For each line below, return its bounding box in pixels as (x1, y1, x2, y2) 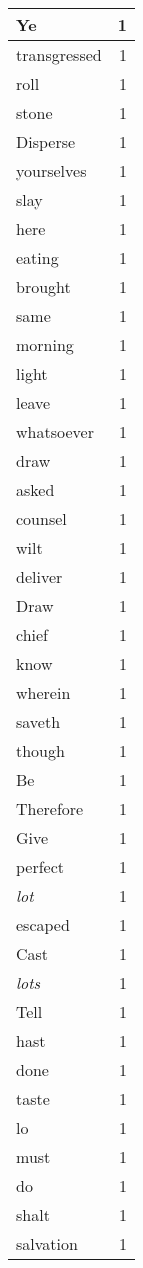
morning (16, 333, 74, 356)
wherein (16, 681, 71, 704)
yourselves (16, 159, 87, 182)
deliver (16, 565, 63, 588)
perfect (16, 855, 65, 878)
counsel (16, 507, 67, 530)
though (16, 739, 65, 762)
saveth (16, 710, 61, 733)
